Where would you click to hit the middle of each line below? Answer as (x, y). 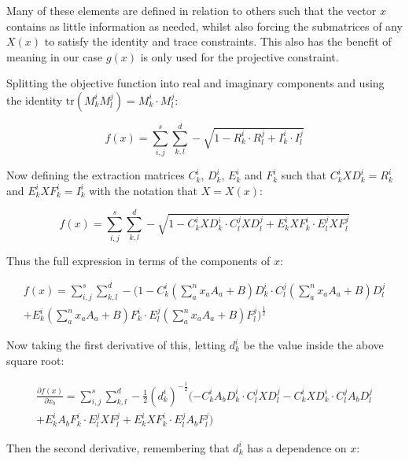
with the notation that (144, 190)
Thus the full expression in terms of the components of (138, 261)
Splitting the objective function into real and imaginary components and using (195, 83)
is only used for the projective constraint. (240, 56)
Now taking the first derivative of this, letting (116, 345)
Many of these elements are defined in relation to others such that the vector (192, 10)
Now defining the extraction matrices (96, 175)
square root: (35, 360)
